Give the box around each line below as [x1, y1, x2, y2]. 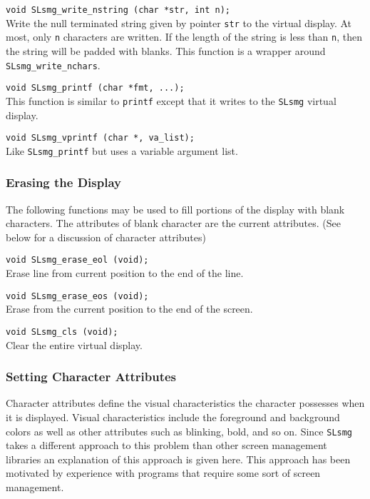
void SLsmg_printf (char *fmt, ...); [6, 83, 185, 94]
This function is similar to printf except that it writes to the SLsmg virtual [6, 93, 336, 108]
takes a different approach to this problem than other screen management [6, 438, 327, 453]
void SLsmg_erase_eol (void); [6, 255, 149, 266]
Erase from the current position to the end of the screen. [6, 301, 253, 316]
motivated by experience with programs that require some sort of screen [6, 465, 321, 480]
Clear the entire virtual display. [6, 337, 143, 352]
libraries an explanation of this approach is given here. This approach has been [6, 451, 351, 466]
